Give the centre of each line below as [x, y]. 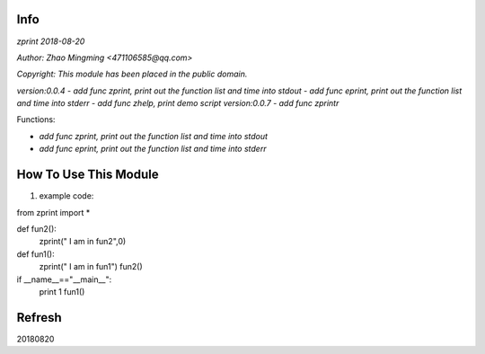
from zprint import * [53, 212]
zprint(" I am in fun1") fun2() [91, 267]
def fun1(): [35, 254]
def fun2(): [37, 228]
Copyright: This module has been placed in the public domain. [132, 74]
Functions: [36, 119]
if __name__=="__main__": [64, 279]
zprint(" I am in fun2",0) [83, 242]
